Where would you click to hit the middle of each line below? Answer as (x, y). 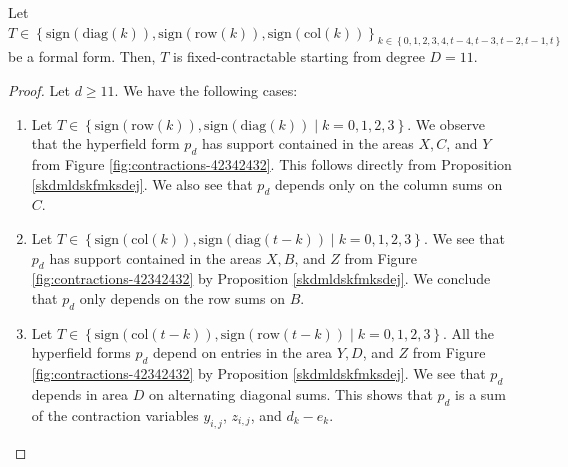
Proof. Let (39, 90)
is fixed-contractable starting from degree (298, 56)
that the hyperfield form (105, 143)
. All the (468, 332)
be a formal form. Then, (82, 56)
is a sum (480, 393)
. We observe (446, 123)
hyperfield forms (81, 352)
